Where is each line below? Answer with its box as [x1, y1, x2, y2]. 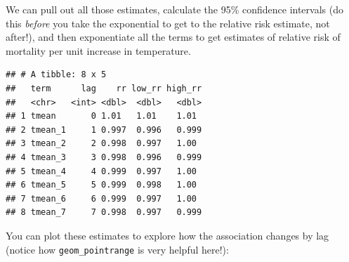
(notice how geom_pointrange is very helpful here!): [6, 242, 229, 256]
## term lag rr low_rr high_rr [6, 83, 202, 93]
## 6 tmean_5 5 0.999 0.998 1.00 [6, 180, 197, 190]
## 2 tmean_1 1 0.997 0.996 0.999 [6, 124, 202, 135]
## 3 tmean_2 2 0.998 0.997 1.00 [6, 138, 197, 149]
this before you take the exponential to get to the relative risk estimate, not [6, 15, 330, 30]
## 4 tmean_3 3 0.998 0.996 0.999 [6, 152, 202, 162]
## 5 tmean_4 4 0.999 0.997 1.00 [6, 166, 197, 176]
